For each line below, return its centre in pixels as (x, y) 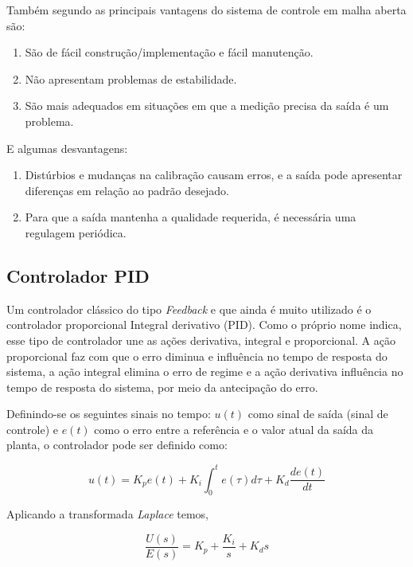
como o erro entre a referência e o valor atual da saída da (234, 429)
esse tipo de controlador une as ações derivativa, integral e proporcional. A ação (201, 340)
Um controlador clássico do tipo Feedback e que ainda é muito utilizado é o (189, 309)
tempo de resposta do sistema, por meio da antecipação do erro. (162, 387)
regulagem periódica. (76, 232)
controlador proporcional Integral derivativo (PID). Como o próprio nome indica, (204, 325)
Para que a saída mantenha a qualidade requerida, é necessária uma (191, 217)
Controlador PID (78, 275)
